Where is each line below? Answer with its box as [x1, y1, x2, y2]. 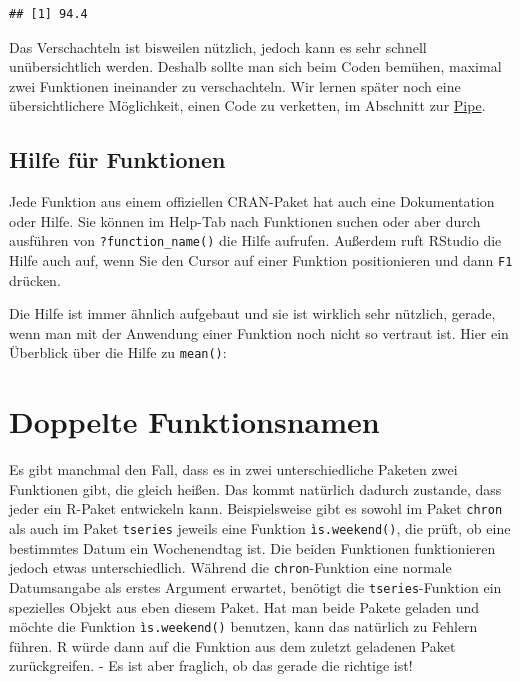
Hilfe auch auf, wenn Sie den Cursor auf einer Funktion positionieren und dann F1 [9, 250, 513, 271]
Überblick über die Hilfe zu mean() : [9, 342, 227, 363]
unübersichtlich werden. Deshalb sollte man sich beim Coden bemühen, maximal [9, 56, 502, 77]
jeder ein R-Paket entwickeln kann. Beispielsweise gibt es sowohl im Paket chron [9, 498, 503, 519]
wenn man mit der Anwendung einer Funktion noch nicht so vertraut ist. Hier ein [9, 322, 509, 343]
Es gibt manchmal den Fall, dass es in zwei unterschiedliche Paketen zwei [9, 459, 458, 480]
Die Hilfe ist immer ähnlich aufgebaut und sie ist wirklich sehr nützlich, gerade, [9, 303, 496, 324]
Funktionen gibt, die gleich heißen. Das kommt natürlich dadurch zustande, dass [9, 478, 502, 499]
